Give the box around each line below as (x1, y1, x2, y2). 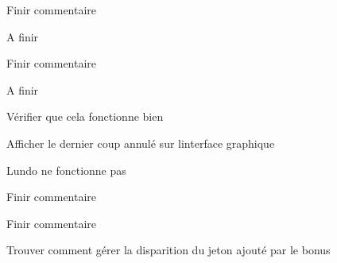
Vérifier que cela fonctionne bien (6, 108, 164, 125)
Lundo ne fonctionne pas (6, 161, 126, 178)
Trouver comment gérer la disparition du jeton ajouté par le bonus (6, 242, 331, 258)
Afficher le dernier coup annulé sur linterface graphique (6, 134, 275, 151)
